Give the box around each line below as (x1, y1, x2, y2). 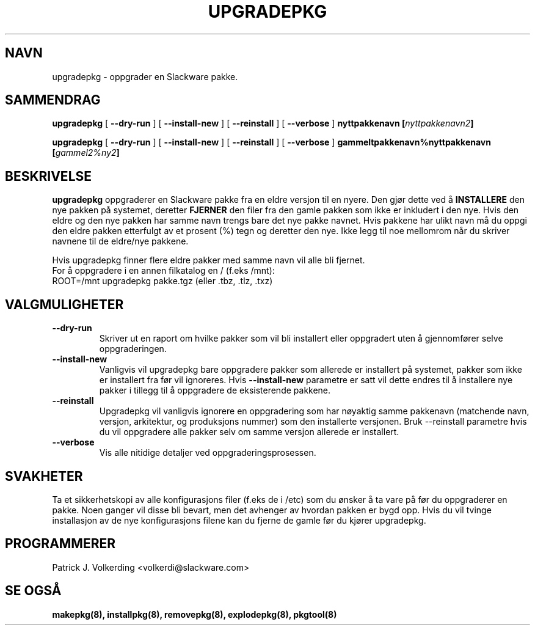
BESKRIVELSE (5, 168, 92, 184)
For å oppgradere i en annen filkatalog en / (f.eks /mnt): (52, 265, 275, 276)
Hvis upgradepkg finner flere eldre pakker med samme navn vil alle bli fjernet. (52, 255, 365, 266)
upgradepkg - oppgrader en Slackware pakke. (52, 71, 238, 82)
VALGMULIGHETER (5, 296, 124, 312)
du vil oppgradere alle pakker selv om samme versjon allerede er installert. (99, 427, 399, 438)
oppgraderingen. (99, 343, 167, 354)
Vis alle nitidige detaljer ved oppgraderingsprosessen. (99, 447, 316, 458)
